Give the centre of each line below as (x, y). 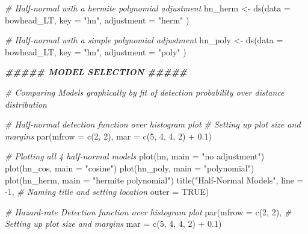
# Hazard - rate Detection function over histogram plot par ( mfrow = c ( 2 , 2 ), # (148, 211)
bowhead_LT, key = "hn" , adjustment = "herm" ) (97, 20)
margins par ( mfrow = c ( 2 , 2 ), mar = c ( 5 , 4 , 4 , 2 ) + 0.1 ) (108, 136)
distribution (26, 104)
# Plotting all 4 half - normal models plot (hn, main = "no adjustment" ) (135, 156)
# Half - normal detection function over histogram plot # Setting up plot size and (153, 124)
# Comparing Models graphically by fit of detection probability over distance (145, 92)
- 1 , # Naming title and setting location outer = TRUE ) (107, 192)
